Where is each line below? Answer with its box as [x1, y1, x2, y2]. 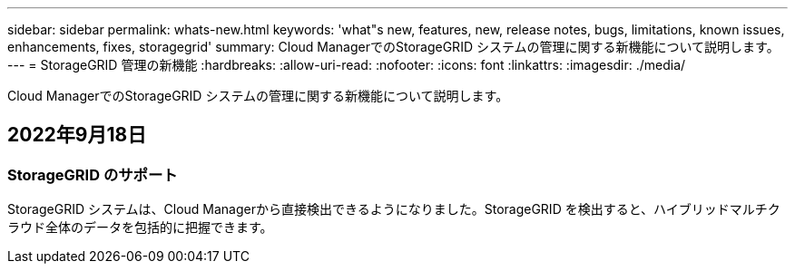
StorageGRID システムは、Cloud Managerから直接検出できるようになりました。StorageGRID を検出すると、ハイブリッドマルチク [7, 201, 780, 218]
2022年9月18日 [7, 123, 147, 147]
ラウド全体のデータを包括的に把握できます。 [7, 219, 273, 236]
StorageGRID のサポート [7, 165, 178, 184]
